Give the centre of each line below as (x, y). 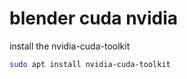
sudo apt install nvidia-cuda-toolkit (90, 64)
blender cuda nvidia (93, 18)
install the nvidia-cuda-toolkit (70, 46)
